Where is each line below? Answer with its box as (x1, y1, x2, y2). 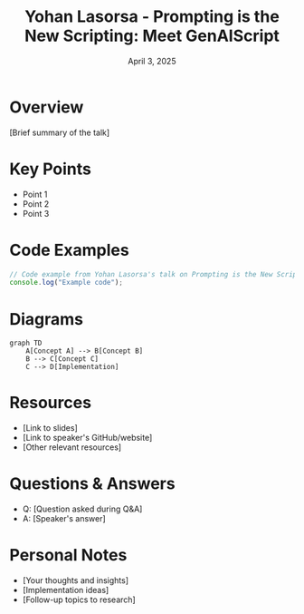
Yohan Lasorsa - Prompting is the (24, 6, 280, 27)
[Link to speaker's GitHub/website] (22, 433, 153, 443)
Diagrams (9, 308, 84, 329)
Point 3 (22, 208, 50, 219)
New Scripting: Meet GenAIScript (24, 25, 280, 46)
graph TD (9, 338, 43, 348)
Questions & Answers (9, 473, 176, 494)
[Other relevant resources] (22, 442, 122, 453)
